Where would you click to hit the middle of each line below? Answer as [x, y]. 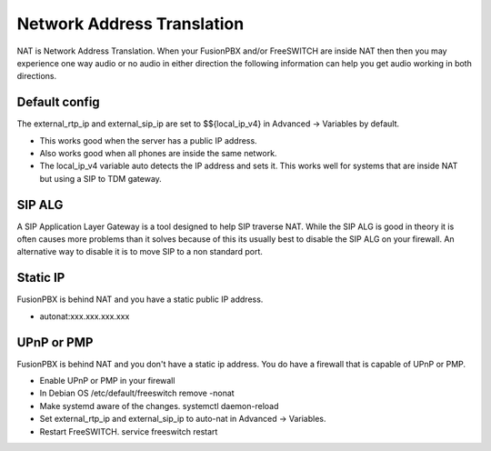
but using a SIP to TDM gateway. [101, 178]
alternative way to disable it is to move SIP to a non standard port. [140, 252]
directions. [37, 76]
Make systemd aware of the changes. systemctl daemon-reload [159, 406]
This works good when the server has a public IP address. [149, 140]
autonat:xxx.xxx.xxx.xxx [85, 316]
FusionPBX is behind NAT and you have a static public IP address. [140, 299]
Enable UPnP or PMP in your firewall [107, 381]
